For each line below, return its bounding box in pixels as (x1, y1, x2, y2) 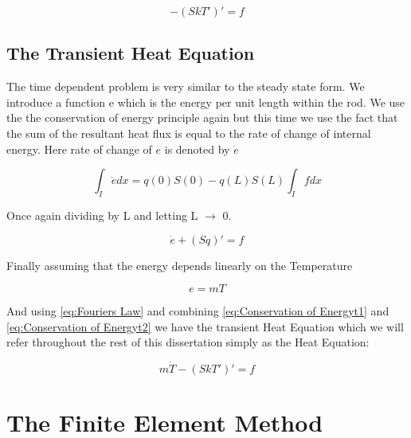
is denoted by (164, 140, 230, 157)
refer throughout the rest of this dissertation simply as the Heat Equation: (6, 334, 370, 350)
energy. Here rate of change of (6, 140, 152, 157)
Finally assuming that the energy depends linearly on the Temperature (6, 256, 353, 273)
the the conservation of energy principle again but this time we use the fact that (6, 109, 398, 126)
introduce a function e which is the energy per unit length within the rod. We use (6, 93, 405, 110)
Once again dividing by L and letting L (6, 206, 198, 223)
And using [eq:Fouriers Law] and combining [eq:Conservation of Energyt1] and (6, 303, 389, 319)
